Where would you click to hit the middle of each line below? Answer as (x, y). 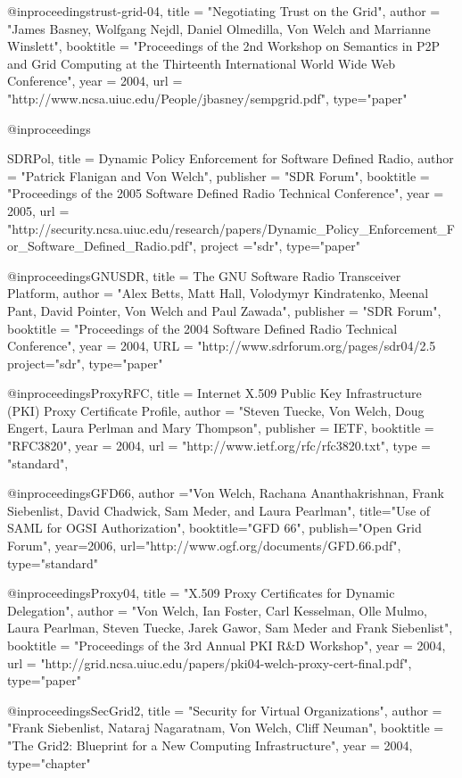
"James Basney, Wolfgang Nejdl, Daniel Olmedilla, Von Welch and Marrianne (219, 28)
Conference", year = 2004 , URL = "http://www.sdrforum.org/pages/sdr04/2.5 (222, 346)
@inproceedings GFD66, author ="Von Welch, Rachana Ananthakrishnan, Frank (226, 493)
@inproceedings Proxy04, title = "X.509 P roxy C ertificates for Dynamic (201, 593)
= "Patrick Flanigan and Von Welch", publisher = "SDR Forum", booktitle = (219, 175)
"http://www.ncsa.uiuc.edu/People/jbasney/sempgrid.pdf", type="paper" (207, 98)
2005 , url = (38, 210)
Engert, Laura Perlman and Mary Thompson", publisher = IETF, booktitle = (221, 428)
